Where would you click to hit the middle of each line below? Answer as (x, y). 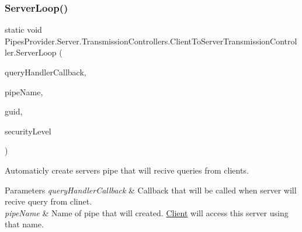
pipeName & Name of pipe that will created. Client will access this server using (147, 212)
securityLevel (28, 131)
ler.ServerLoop (31, 52)
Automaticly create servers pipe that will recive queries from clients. (127, 170)
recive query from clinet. (48, 201)
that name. (24, 224)
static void (23, 30)
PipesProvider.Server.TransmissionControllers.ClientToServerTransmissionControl (151, 41)
